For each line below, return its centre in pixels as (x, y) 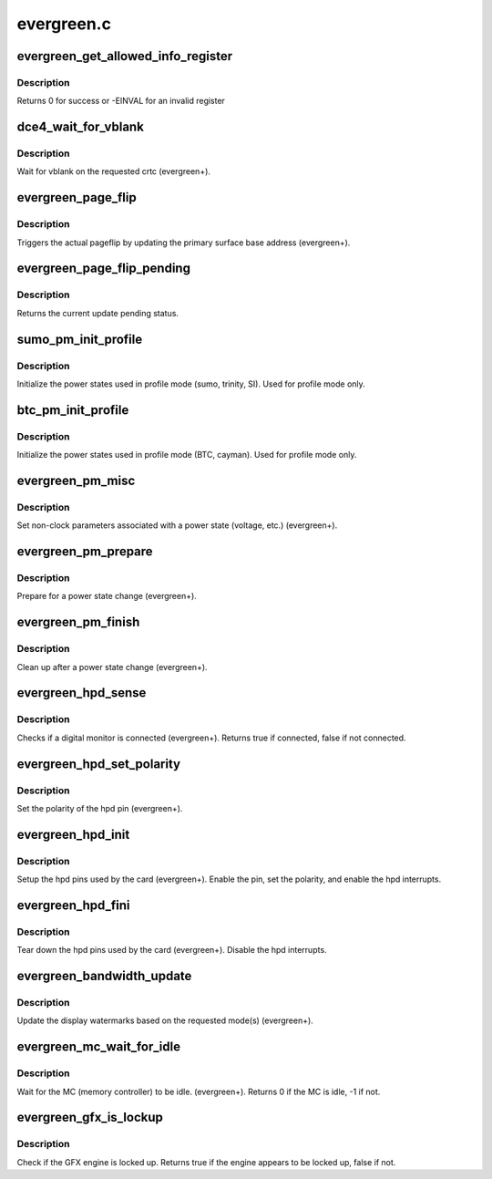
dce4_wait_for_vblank (81, 127)
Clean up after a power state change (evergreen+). (113, 667)
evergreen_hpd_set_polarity (99, 764)
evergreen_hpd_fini (73, 905)
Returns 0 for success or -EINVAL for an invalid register (121, 101)
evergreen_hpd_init (73, 834)
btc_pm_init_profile (73, 410)
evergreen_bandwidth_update (104, 976)
